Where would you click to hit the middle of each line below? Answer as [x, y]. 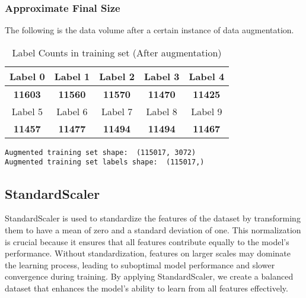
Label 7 [117, 111]
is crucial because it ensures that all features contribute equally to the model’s [147, 241]
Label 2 [117, 76]
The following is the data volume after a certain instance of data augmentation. [149, 30]
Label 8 [162, 111]
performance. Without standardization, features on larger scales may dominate [148, 253]
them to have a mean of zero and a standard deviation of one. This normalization [153, 229]
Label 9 [207, 111]
